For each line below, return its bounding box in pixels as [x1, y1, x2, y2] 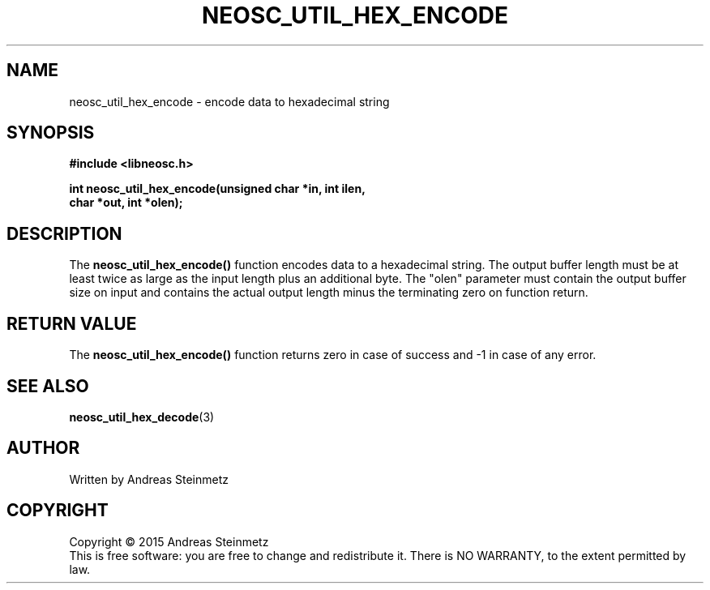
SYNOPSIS [6, 122, 95, 143]
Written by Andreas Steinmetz [69, 472, 229, 486]
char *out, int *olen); [69, 195, 183, 210]
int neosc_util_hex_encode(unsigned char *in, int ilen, [69, 182, 366, 196]
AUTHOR [6, 438, 80, 459]
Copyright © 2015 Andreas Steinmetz [69, 534, 269, 549]
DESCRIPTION [6, 223, 122, 244]
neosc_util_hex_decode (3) [69, 409, 215, 424]
